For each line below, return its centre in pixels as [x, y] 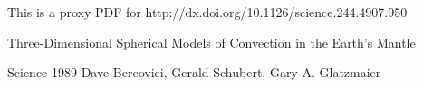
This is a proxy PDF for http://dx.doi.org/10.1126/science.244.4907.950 [207, 12]
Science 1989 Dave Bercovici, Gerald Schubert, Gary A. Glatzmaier [194, 72]
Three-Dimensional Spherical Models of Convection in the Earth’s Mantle [211, 42]
